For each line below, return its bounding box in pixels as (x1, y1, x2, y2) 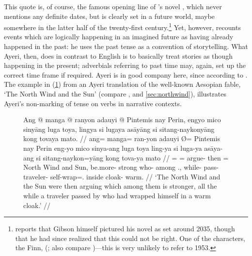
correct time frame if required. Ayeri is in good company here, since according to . (4, 69, 248, 80)
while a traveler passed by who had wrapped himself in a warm (23, 190, 211, 200)
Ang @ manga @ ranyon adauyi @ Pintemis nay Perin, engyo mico (23, 114, 221, 125)
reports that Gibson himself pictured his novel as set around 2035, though (15, 224, 235, 234)
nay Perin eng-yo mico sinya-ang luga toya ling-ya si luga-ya (23, 143, 202, 153)
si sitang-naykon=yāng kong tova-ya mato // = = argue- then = (36, 152, 229, 162)
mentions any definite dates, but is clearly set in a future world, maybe (4, 11, 215, 21)
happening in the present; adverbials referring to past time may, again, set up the (4, 60, 246, 70)
